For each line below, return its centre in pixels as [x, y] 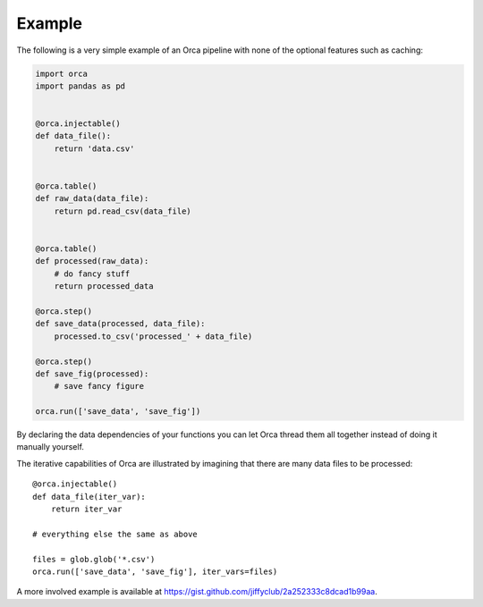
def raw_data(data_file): [92, 198]
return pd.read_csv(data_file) [123, 211]
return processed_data [104, 287]
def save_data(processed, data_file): [120, 324]
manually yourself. [51, 447]
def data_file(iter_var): [89, 497]
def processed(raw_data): [92, 261]
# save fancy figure [99, 386]
